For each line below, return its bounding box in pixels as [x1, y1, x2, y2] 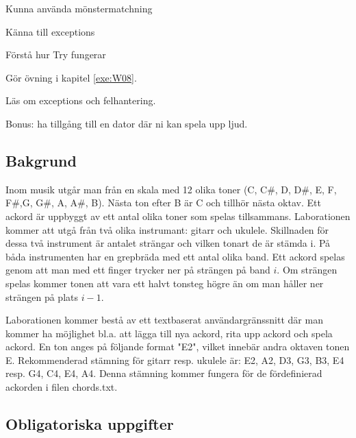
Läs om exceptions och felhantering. [5, 93, 156, 108]
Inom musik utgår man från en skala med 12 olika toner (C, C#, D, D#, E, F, [5, 182, 337, 196]
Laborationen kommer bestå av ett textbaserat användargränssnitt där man [5, 313, 323, 327]
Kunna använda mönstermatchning [5, 1, 153, 15]
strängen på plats [5, 289, 78, 304]
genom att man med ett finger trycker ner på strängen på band [5, 263, 270, 277]
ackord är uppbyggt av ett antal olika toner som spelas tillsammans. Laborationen [5, 208, 351, 223]
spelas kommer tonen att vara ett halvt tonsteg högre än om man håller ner [5, 276, 324, 290]
